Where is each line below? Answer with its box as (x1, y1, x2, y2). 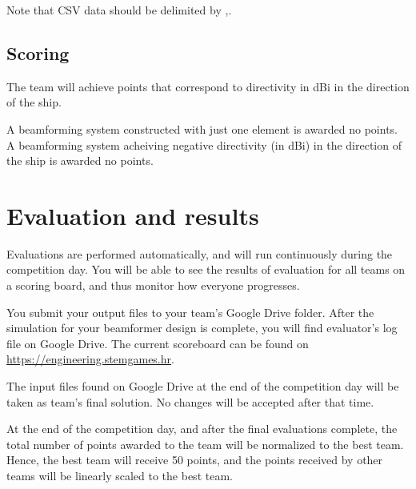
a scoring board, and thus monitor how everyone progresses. (6, 277, 300, 294)
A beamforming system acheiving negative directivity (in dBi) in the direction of (6, 136, 402, 153)
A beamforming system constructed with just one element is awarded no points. (6, 120, 398, 137)
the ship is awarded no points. (6, 152, 154, 169)
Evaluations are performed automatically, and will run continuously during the (6, 245, 393, 262)
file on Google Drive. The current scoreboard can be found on (6, 335, 309, 351)
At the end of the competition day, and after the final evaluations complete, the (6, 420, 398, 437)
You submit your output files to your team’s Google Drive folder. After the (6, 303, 374, 320)
